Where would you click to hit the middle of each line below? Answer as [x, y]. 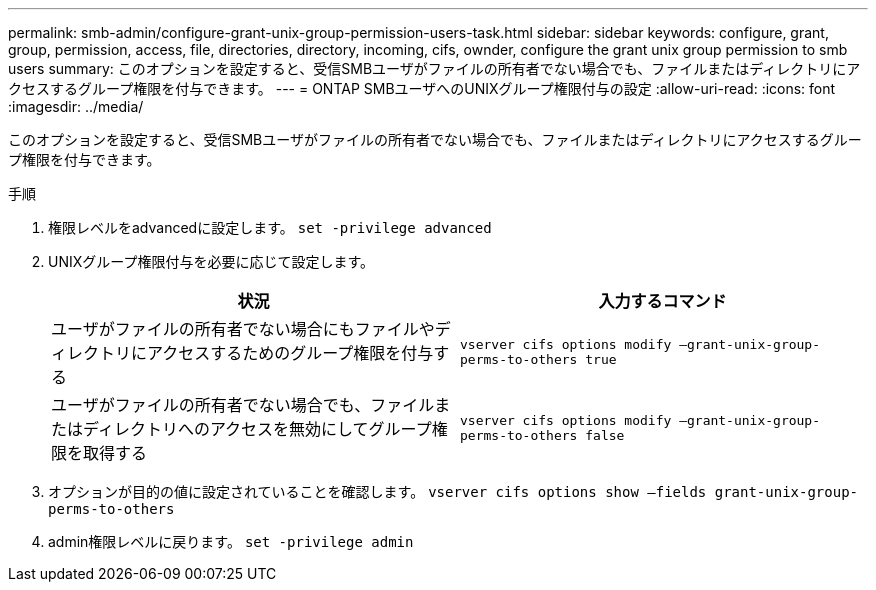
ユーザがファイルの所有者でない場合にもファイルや [243, 329]
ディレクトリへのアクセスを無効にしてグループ [257, 429]
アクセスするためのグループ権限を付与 [290, 353]
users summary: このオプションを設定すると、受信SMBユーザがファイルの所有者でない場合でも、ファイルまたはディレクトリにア [434, 68]
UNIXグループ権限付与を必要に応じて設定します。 [211, 261]
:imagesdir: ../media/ [76, 106]
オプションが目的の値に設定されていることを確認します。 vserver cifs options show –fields [377, 491]
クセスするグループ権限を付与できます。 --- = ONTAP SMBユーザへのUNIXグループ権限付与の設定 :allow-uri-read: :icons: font [422, 88]
